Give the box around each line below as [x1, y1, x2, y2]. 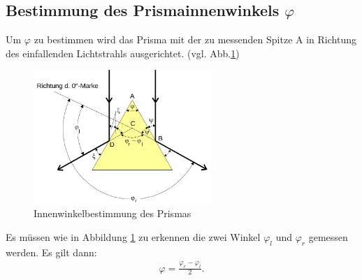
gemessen [308, 229, 348, 244]
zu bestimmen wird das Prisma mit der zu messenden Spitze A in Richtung [34, 32, 356, 47]
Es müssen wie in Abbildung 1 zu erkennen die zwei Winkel [6, 229, 261, 244]
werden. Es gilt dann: [6, 244, 97, 259]
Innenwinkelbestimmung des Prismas [34, 206, 191, 221]
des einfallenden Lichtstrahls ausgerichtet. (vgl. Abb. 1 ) [6, 45, 240, 60]
